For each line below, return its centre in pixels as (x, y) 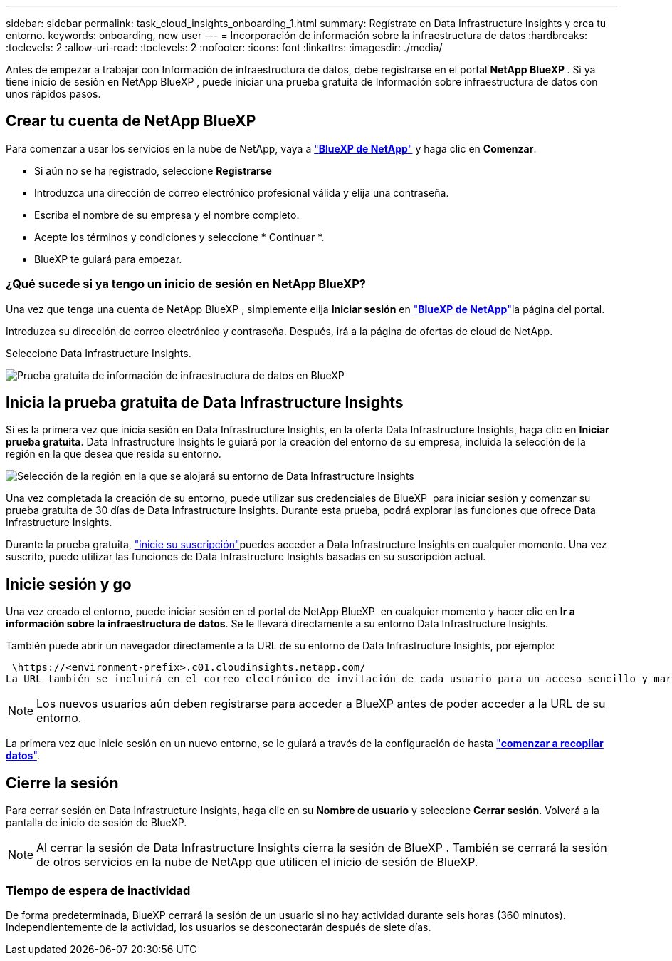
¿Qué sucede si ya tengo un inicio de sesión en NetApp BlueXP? (186, 284)
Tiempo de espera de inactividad (98, 890)
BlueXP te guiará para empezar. (108, 259)
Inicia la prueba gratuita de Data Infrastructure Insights (205, 403)
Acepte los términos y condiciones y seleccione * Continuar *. (179, 237)
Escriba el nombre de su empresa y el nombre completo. (167, 215)
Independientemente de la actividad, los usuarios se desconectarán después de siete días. (219, 927)
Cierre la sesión (62, 783)
